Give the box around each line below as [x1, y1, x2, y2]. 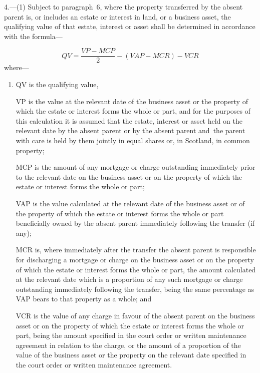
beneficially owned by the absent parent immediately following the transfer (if [16, 218, 255, 228]
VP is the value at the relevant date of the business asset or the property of [16, 96, 248, 106]
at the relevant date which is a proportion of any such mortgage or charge [16, 274, 243, 284]
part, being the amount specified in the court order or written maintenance [16, 330, 246, 340]
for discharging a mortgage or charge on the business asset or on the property [16, 254, 254, 264]
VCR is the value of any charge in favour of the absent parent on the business [16, 310, 255, 320]
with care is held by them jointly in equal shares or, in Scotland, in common [16, 135, 250, 145]
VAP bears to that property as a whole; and [16, 293, 152, 304]
